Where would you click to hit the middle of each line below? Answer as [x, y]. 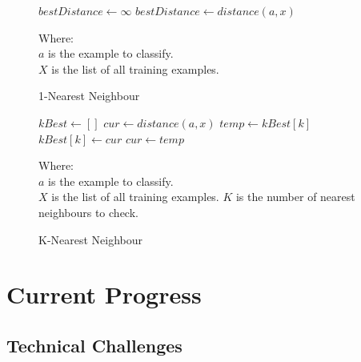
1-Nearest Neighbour [89, 96]
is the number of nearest [295, 197]
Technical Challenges [94, 345]
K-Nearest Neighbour [91, 239]
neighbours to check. [88, 212]
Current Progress [104, 294]
